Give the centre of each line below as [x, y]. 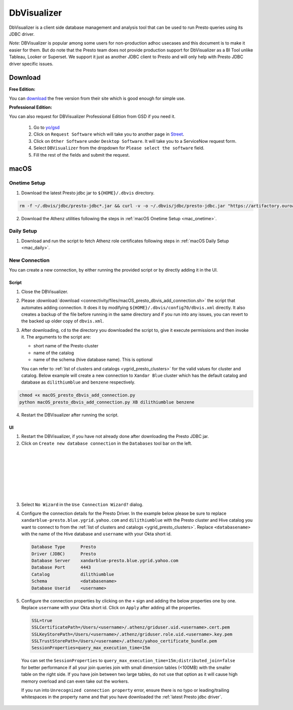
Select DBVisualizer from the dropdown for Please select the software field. [119, 148]
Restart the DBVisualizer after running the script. [70, 415]
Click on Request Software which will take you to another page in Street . [109, 134]
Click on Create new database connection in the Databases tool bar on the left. [107, 443]
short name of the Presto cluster [66, 346]
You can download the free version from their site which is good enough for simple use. [97, 98]
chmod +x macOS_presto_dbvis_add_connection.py [77, 395]
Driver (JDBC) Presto [64, 554]
